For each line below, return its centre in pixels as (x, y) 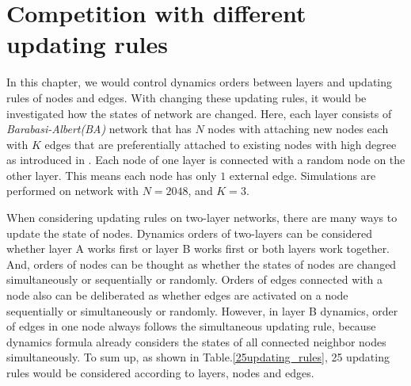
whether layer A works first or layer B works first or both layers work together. (198, 248)
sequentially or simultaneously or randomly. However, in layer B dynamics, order (202, 310)
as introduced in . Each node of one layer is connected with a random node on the (206, 160)
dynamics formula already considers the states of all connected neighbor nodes (196, 341)
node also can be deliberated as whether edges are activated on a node (177, 295)
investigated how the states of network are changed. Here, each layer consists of (199, 113)
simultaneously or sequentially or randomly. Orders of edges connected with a (195, 279)
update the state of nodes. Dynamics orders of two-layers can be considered (189, 233)
